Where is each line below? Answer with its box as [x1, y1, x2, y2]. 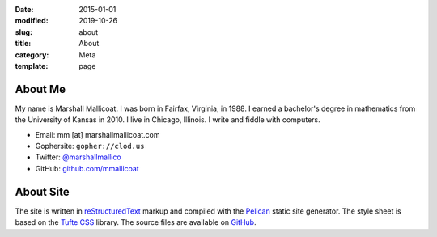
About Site [15, 184, 70, 198]
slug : [15, 27, 32, 36]
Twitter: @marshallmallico [35, 152, 121, 162]
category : [15, 49, 49, 60]
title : [15, 39, 32, 49]
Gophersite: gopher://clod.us [35, 142, 145, 151]
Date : [15, 5, 34, 14]
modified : [15, 16, 49, 26]
